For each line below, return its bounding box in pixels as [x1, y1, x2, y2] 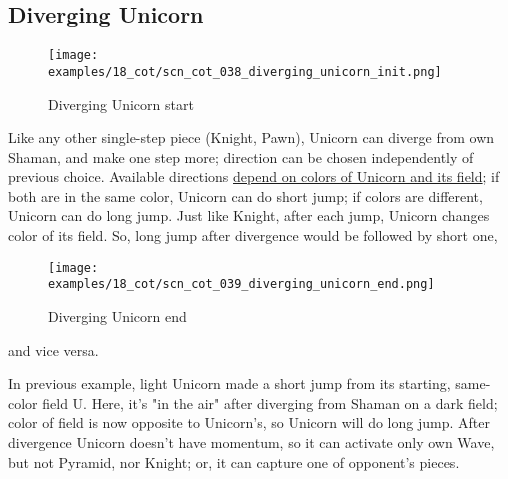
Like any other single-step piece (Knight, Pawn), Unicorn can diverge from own [8, 127, 495, 148]
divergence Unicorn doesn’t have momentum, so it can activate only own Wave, [8, 431, 495, 452]
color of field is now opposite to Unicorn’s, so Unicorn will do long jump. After [8, 412, 490, 433]
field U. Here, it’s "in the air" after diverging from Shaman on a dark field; [42, 392, 498, 413]
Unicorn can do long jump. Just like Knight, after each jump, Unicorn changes [8, 205, 490, 226]
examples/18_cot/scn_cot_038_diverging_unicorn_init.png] [48, 64, 442, 79]
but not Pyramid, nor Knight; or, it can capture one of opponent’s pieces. [8, 451, 460, 472]
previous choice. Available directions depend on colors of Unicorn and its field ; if [8, 166, 500, 187]
